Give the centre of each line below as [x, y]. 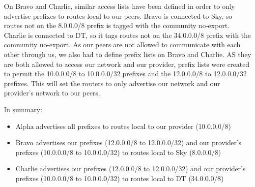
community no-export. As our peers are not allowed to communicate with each [122, 45]
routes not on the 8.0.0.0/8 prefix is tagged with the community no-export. [117, 25]
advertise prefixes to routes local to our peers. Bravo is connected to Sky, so [118, 16]
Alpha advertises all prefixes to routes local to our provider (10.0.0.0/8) [123, 126]
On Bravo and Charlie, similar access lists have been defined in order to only [120, 6]
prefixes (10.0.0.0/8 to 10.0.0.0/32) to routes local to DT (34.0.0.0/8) [119, 178]
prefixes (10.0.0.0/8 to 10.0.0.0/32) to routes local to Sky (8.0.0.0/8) [118, 152]
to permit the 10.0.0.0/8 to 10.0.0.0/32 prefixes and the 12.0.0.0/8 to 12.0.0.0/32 [126, 74]
